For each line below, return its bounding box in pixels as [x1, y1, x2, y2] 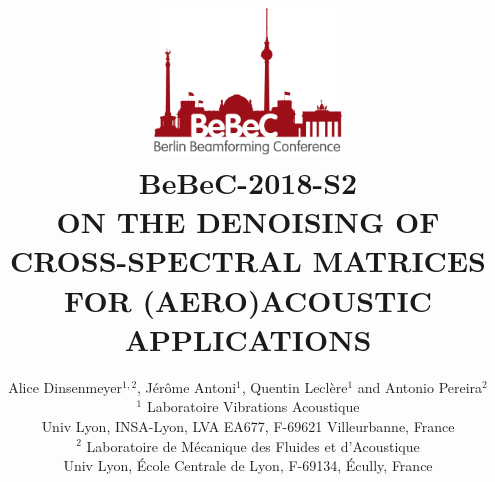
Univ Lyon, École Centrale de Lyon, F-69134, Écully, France [63, 455, 433, 476]
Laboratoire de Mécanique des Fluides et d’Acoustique [86, 435, 420, 456]
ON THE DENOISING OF [56, 201, 440, 242]
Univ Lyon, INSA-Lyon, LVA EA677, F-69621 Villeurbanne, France [41, 415, 455, 436]
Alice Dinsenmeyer [8, 376, 123, 397]
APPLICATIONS [124, 318, 372, 359]
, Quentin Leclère [241, 376, 348, 397]
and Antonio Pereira [357, 376, 483, 397]
